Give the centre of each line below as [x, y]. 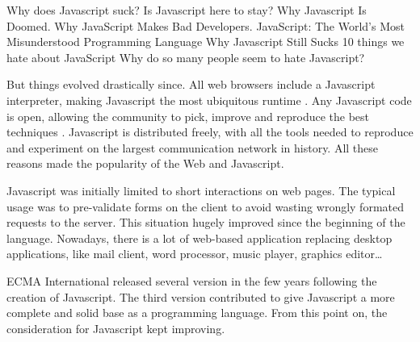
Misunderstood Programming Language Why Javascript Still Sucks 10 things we [206, 42]
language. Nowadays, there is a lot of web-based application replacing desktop [199, 238]
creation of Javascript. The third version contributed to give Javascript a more [201, 296]
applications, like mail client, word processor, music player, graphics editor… [195, 254]
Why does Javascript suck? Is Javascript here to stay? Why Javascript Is [187, 10]
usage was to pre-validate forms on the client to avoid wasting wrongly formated [205, 206]
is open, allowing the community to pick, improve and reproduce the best [188, 116]
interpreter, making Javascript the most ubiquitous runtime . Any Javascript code [209, 100]
